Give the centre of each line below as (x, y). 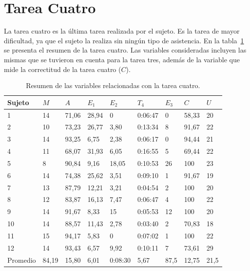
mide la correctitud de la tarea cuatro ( (63, 69)
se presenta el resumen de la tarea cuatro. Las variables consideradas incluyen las (125, 50)
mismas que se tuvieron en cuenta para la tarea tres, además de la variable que (122, 59)
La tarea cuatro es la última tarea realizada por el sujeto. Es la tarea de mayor (122, 31)
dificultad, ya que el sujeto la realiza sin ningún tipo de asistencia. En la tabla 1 (124, 40)
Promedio (22, 260)
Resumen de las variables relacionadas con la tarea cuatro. (113, 85)
